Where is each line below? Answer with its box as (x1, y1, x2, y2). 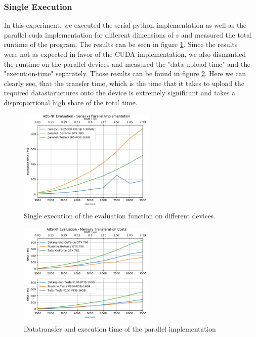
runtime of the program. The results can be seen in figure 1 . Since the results (4, 39, 238, 49)
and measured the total (181, 29, 252, 40)
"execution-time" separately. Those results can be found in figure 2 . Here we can (4, 68, 246, 79)
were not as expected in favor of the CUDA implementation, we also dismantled (4, 49, 246, 59)
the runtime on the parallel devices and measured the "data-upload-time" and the (4, 58, 251, 69)
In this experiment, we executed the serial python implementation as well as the (4, 20, 247, 30)
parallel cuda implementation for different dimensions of (4, 29, 173, 40)
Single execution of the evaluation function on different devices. (24, 210, 215, 220)
